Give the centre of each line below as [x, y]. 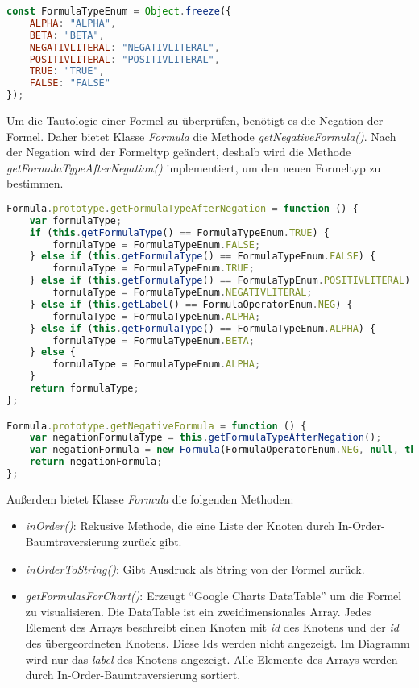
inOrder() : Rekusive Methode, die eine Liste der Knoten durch [180, 526]
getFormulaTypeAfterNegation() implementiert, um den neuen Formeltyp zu [194, 167]
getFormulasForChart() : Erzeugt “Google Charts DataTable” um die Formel [214, 596]
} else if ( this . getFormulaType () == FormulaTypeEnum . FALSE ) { [203, 257]
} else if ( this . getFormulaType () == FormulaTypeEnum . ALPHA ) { [203, 328]
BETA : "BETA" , [67, 35]
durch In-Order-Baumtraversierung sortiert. [133, 675]
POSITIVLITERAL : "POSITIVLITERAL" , [124, 59]
